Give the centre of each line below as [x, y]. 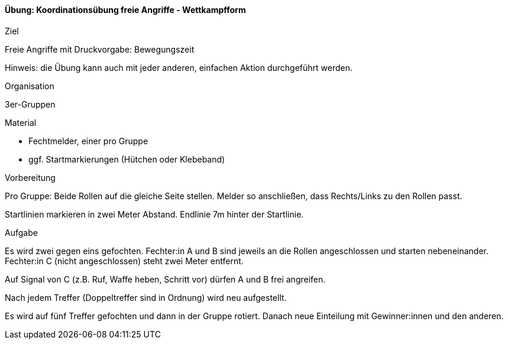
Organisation [30, 86]
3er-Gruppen [30, 104]
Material [21, 122]
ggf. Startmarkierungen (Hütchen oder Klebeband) [127, 159]
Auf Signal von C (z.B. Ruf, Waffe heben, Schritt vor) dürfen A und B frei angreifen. [165, 279]
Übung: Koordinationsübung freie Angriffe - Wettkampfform [125, 10]
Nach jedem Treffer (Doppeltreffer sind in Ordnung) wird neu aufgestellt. [146, 297]
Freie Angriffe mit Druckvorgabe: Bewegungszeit [100, 49]
